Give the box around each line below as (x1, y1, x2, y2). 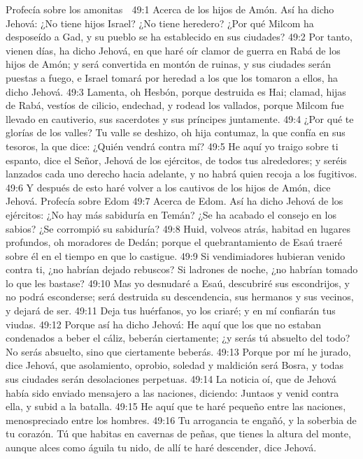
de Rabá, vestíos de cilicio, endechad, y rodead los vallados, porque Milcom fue (6, 98, 344, 112)
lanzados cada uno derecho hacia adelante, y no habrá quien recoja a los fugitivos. (6, 166, 357, 181)
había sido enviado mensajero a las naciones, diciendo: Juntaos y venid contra (6, 385, 339, 400)
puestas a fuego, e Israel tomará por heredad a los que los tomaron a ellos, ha (6, 70, 339, 85)
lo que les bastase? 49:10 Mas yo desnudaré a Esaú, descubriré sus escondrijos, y (6, 275, 350, 290)
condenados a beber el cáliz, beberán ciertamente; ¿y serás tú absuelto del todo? (6, 330, 350, 345)
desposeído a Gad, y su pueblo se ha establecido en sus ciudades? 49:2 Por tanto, (6, 29, 353, 44)
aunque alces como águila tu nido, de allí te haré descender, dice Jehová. (6, 440, 317, 454)
